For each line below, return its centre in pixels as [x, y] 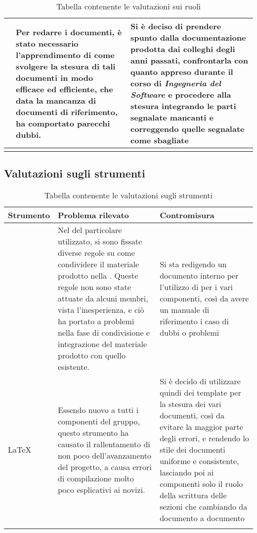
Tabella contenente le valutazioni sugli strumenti [128, 195]
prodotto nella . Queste [98, 276]
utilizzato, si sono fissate [100, 241]
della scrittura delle [193, 495]
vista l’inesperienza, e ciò [101, 310]
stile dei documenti [193, 450]
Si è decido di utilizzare [200, 381]
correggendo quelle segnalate [188, 129]
